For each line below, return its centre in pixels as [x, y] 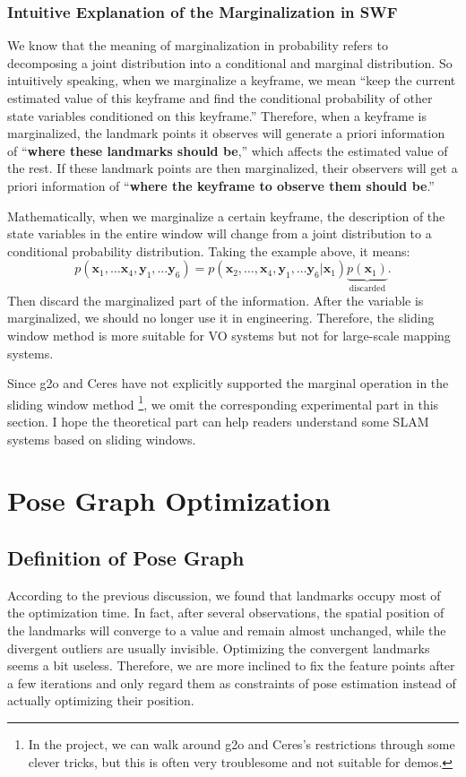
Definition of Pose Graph [126, 557]
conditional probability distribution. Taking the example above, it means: [209, 250]
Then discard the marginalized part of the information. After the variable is [216, 300]
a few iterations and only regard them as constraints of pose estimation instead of [232, 682]
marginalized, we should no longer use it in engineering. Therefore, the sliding [221, 318]
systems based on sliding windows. [102, 439]
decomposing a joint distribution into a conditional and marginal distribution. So [230, 62]
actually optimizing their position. [101, 700]
